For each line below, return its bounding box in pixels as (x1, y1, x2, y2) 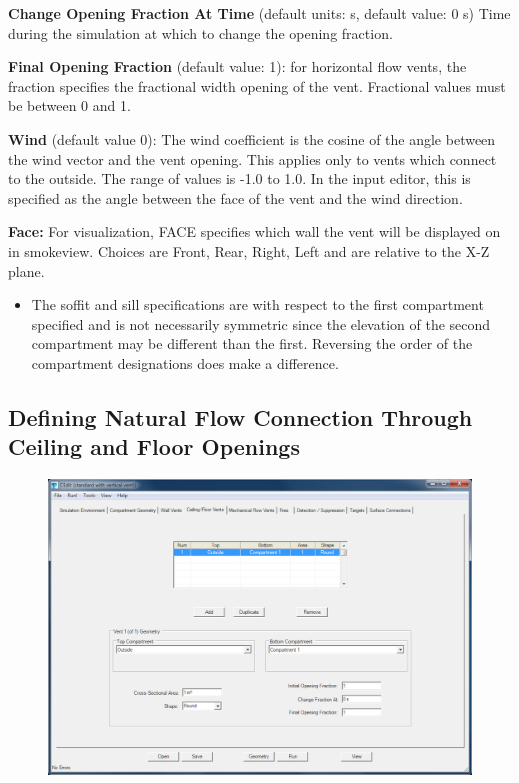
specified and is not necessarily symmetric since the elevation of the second (31, 313, 491, 334)
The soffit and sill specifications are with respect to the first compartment (31, 294, 484, 315)
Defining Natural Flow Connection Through (8, 401, 473, 432)
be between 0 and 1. (8, 95, 131, 116)
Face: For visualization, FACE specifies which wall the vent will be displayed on (8, 221, 501, 242)
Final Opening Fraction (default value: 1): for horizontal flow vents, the (8, 56, 467, 77)
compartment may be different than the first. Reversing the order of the (31, 333, 473, 354)
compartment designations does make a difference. (31, 352, 339, 373)
